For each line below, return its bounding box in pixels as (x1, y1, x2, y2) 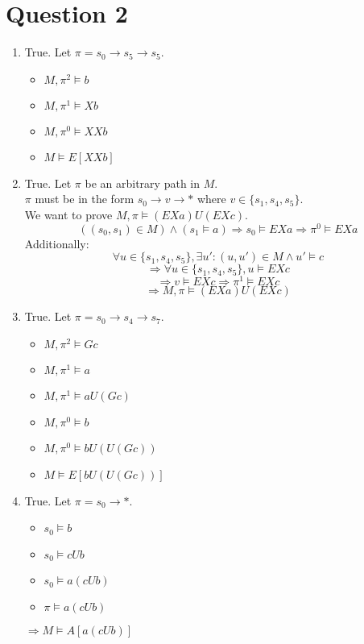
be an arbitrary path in (85, 174, 200, 191)
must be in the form (35, 190, 134, 207)
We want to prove (24, 206, 113, 222)
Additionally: (24, 235, 89, 251)
